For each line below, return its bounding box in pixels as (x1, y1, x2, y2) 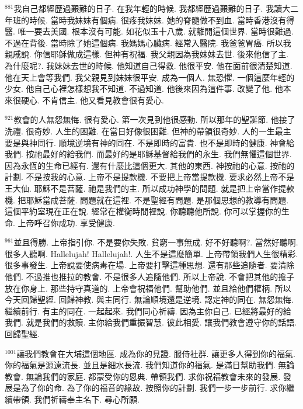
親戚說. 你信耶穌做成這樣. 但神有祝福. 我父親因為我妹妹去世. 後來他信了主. (5, 48, 289, 60)
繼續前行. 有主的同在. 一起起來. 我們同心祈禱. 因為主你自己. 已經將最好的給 (5, 304, 291, 317)
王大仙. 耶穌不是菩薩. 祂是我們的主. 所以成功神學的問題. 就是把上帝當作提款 (5, 182, 295, 194)
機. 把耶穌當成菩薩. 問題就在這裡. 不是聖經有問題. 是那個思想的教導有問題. (5, 193, 289, 206)
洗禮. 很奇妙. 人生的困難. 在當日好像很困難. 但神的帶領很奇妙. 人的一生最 (5, 124, 283, 137)
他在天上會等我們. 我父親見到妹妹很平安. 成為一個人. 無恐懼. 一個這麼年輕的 (5, 71, 295, 83)
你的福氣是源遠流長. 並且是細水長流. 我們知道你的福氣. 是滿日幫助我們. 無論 (5, 359, 295, 371)
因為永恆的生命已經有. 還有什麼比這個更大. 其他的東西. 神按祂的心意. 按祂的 (5, 159, 295, 171)
